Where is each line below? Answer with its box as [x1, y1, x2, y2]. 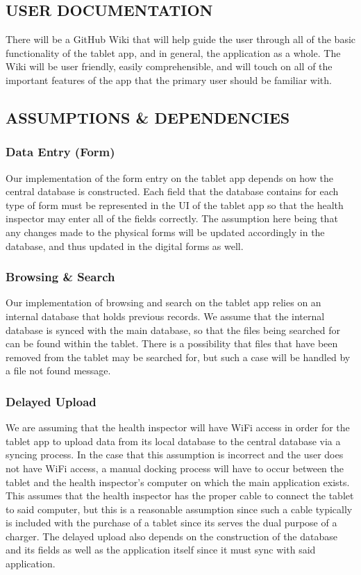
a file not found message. [6, 363, 111, 378]
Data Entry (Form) [6, 143, 115, 160]
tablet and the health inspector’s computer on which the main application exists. [6, 474, 350, 489]
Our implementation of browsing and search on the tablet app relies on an [6, 295, 321, 310]
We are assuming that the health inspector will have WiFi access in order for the [6, 420, 350, 435]
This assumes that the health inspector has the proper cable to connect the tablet [6, 488, 354, 503]
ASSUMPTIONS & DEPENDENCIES [6, 106, 290, 128]
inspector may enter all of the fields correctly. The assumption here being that [6, 211, 338, 226]
